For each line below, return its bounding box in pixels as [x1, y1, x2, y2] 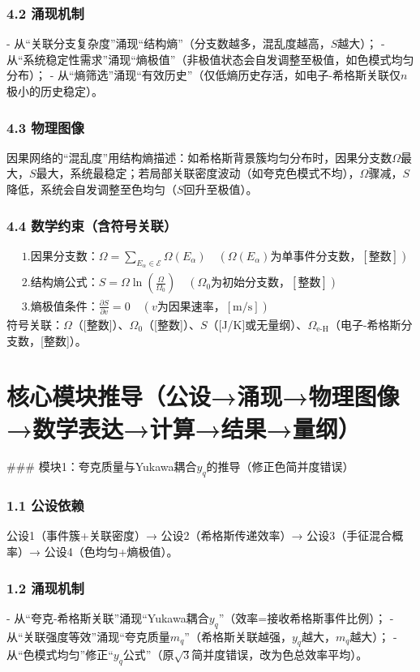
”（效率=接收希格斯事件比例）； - [218, 609, 394, 626]
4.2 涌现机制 [6, 2, 84, 23]
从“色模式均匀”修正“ [6, 646, 114, 663]
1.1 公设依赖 [6, 495, 84, 516]
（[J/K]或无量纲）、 [207, 315, 308, 332]
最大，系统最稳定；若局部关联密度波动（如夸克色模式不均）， [36, 165, 360, 182]
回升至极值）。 [183, 181, 258, 197]
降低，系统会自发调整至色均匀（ [6, 181, 177, 197]
